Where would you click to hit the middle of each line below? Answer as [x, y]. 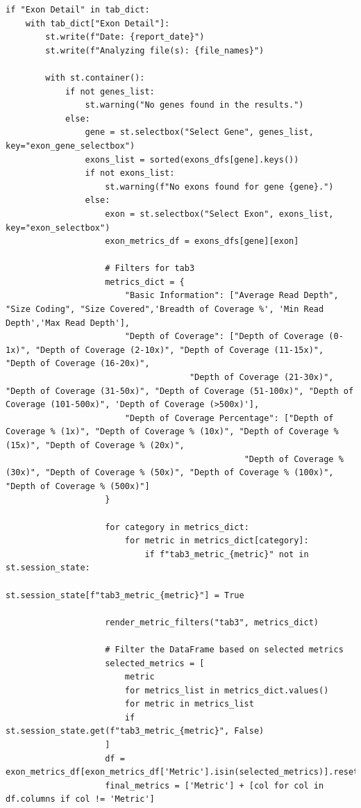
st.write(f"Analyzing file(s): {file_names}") [155, 50]
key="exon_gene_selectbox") [70, 146]
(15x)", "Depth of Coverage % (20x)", [95, 445]
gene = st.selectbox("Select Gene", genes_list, [199, 132]
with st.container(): [95, 77]
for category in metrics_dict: [177, 527]
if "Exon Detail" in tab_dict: [78, 10]
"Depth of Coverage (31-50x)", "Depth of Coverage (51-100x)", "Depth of [180, 391]
